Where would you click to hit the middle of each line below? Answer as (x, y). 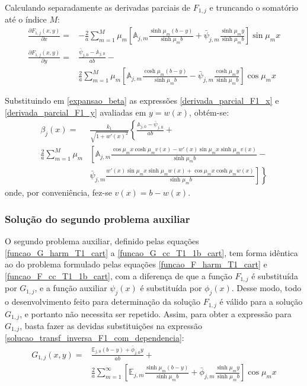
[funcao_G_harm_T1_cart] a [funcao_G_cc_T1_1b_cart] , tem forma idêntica (151, 252)
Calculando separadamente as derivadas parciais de (98, 7)
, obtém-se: (209, 112)
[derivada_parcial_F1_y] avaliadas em (76, 112)
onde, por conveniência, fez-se (58, 192)
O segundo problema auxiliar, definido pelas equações (102, 241)
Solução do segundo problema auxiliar (97, 218)
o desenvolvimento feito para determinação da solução (103, 302)
